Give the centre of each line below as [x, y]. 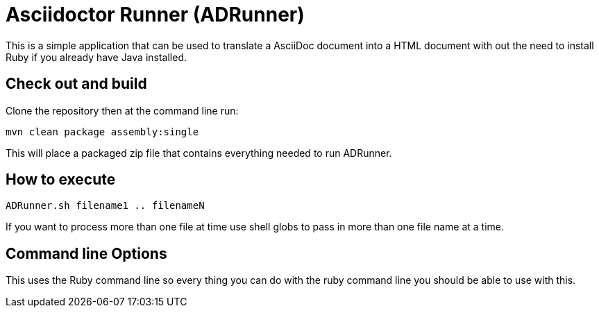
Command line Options [86, 253]
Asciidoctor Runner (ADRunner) [155, 15]
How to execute [61, 180]
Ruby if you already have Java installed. [96, 57]
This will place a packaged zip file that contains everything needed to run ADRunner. [199, 153]
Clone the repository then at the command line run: [122, 110]
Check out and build [76, 84]
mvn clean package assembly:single [102, 132]
